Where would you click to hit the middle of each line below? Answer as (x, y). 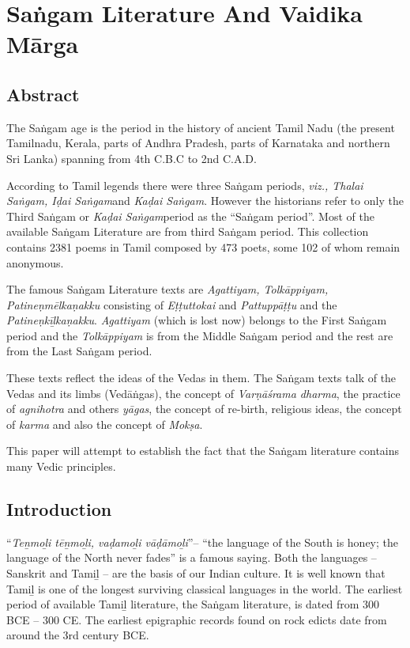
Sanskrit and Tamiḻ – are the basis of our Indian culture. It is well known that (196, 573)
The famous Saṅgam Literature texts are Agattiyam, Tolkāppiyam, (167, 289)
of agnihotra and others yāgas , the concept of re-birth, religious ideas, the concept (204, 409)
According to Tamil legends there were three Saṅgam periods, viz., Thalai (185, 185)
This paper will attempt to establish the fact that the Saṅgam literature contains (203, 451)
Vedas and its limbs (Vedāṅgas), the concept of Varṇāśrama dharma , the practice (203, 393)
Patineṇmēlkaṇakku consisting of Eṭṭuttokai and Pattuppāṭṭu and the (172, 304)
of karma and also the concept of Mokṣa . (105, 424)
